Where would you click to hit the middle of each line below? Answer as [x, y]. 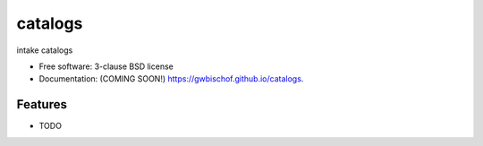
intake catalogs [45, 50]
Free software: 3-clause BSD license [106, 66]
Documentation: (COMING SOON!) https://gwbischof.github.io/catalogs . [171, 79]
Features [42, 104]
